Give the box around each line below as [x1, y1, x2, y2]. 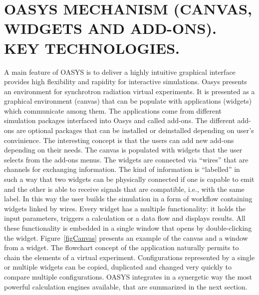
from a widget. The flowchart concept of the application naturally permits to [4, 242, 239, 253]
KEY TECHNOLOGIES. [4, 37, 180, 58]
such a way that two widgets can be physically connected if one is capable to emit [4, 174, 255, 184]
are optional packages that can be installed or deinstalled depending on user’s [16, 125, 254, 136]
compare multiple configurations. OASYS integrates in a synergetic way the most [4, 271, 253, 282]
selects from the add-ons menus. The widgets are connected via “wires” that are [4, 154, 249, 164]
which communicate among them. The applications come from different [4, 105, 222, 116]
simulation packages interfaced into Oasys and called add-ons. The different [4, 115, 235, 126]
